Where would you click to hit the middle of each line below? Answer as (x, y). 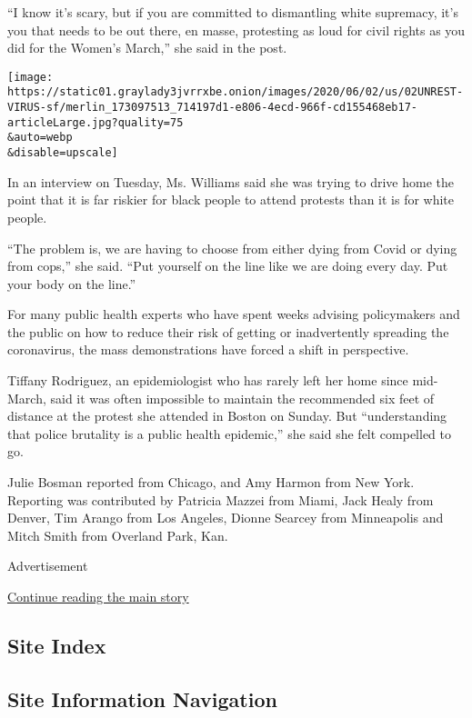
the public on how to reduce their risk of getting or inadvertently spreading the (228, 331)
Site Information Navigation (142, 698)
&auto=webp (40, 138)
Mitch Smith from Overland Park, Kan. (118, 535)
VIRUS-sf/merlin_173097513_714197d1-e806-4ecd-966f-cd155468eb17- (213, 108)
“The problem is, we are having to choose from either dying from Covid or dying (232, 248)
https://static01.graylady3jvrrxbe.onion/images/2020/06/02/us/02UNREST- (236, 92)
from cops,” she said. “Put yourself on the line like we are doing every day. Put (228, 266)
